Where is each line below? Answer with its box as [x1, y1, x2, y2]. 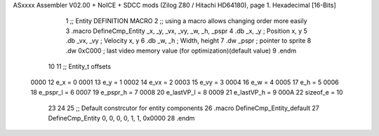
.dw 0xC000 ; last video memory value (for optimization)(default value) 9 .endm [65, 46, 297, 55]
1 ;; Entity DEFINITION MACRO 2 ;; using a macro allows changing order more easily [65, 17, 308, 25]
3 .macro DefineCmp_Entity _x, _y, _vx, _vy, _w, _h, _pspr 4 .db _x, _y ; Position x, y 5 [65, 27, 308, 35]
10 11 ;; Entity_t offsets [48, 62, 112, 70]
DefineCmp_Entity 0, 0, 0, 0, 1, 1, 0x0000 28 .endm [48, 114, 195, 122]
